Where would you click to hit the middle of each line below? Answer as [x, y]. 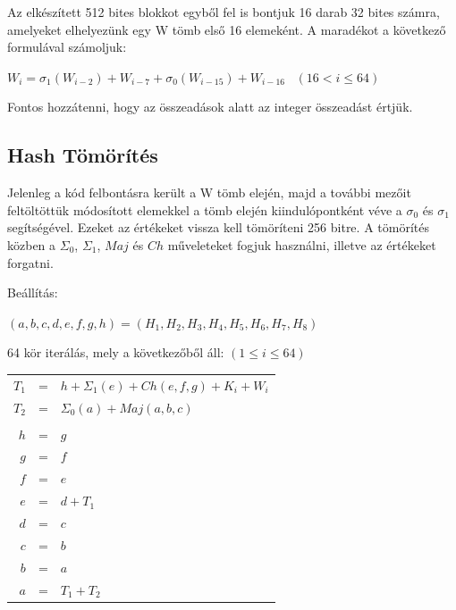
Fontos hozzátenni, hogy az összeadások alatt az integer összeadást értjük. [210, 107]
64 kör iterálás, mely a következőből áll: [116, 352]
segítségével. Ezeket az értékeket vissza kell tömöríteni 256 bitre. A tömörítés [218, 227]
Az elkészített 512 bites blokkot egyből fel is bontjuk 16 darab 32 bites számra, [224, 12]
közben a [32, 244]
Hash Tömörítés [83, 155]
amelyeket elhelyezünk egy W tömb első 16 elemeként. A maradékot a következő [227, 29]
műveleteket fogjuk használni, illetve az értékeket [302, 244]
